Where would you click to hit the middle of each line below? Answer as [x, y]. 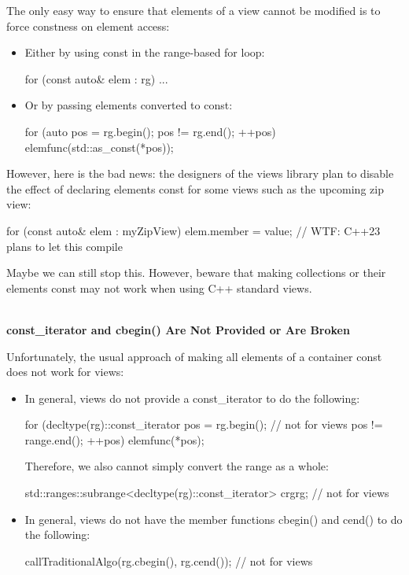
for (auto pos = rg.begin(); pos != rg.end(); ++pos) [150, 131]
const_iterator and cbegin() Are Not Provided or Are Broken [178, 329]
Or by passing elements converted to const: [129, 105]
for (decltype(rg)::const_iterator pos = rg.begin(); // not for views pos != [204, 424]
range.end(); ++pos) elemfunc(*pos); [114, 439]
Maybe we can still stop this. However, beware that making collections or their [196, 273]
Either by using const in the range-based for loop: [145, 52]
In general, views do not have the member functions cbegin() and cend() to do [214, 519]
